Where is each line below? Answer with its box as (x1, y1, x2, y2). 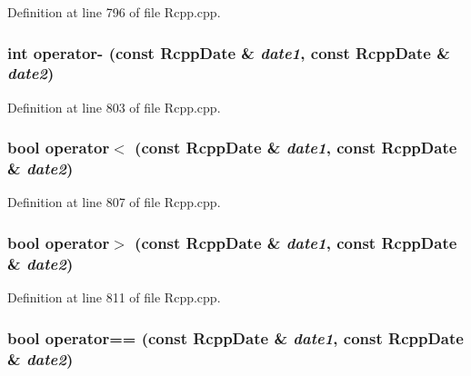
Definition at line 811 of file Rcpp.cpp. (7, 288, 221, 307)
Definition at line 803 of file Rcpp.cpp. (7, 97, 221, 116)
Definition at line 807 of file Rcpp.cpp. (7, 193, 221, 212)
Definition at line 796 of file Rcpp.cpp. (7, 3, 221, 21)
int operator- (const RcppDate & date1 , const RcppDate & (7, 41, 450, 64)
